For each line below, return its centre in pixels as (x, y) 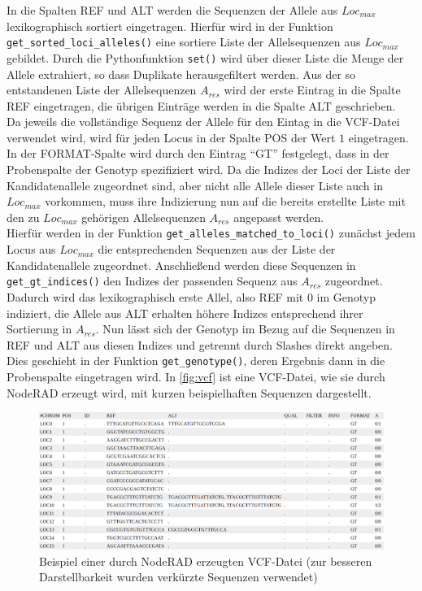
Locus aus (31, 249)
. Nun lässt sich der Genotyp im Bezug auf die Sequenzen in (245, 329)
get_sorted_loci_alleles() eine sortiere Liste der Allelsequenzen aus (184, 42)
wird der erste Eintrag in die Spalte (312, 90)
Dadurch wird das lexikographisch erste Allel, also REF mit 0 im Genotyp (191, 296)
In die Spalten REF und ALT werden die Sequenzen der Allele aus (172, 10)
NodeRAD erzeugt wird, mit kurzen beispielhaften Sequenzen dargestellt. (189, 392)
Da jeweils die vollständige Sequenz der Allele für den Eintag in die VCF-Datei (203, 122)
